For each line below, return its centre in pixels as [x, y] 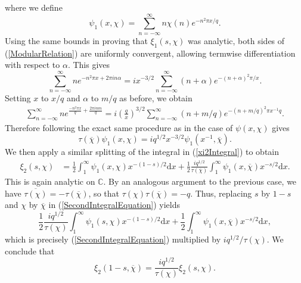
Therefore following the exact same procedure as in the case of [119, 127]
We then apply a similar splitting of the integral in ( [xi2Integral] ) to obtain [142, 152]
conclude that [30, 251]
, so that [104, 193]
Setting [18, 97]
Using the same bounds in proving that [76, 40]
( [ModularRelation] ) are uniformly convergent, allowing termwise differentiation [150, 53]
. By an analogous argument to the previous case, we [200, 181]
